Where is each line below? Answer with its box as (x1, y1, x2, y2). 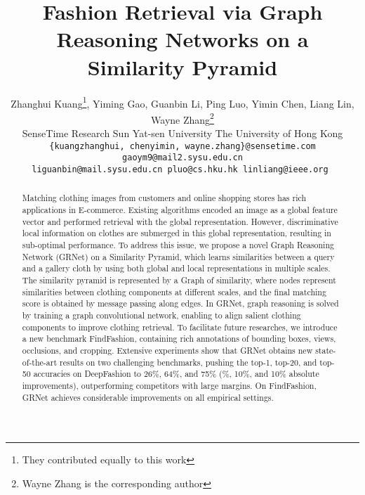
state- (315, 344, 336, 356)
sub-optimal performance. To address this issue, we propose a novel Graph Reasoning (22, 238, 334, 250)
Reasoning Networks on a (56, 25, 309, 53)
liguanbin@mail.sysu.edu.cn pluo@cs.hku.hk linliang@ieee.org (32, 164, 328, 174)
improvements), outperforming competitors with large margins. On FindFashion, (22, 379, 317, 391)
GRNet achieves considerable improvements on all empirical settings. (22, 391, 274, 403)
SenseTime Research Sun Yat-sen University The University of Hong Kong (22, 126, 343, 140)
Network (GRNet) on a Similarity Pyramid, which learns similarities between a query (22, 250, 335, 262)
